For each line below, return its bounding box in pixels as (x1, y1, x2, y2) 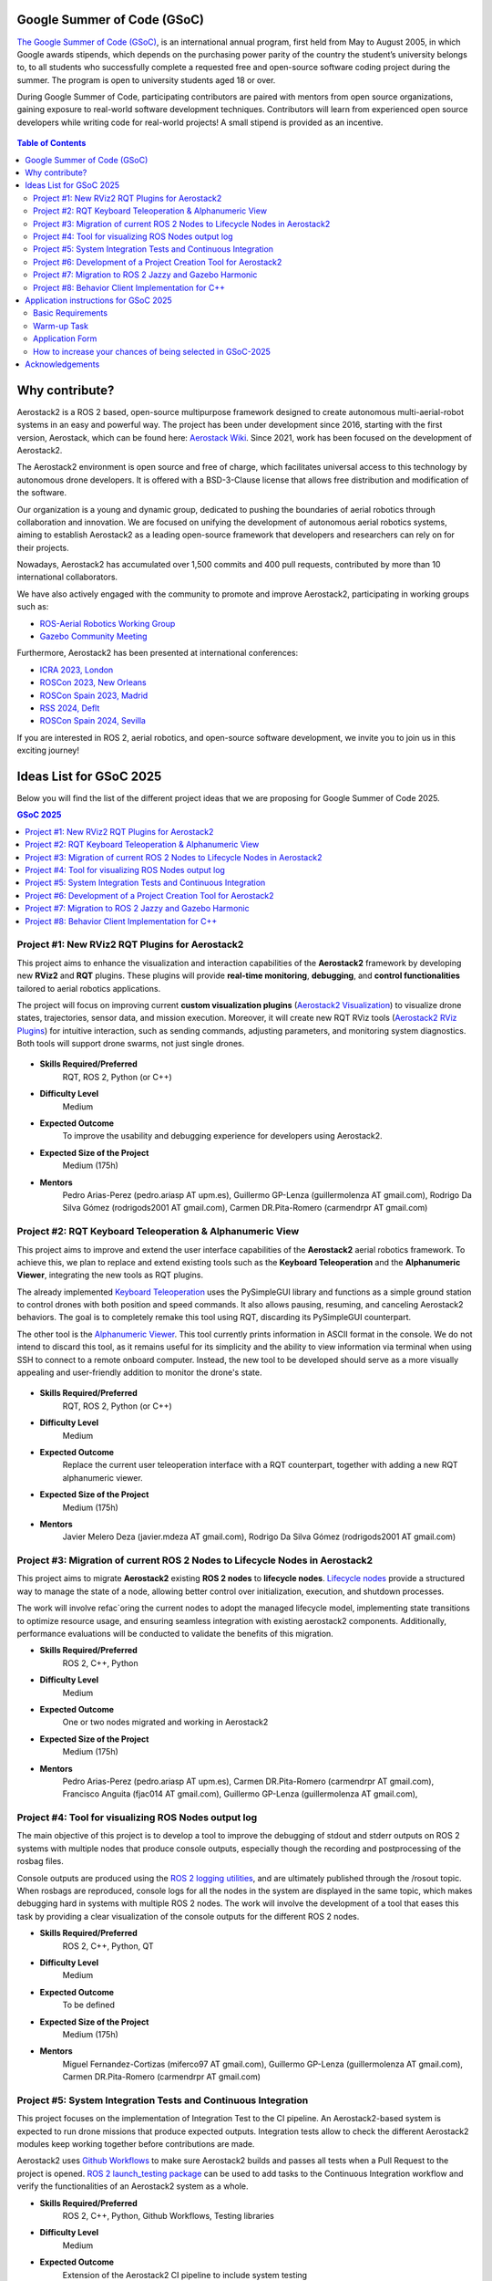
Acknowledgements (25, 359, 100, 370)
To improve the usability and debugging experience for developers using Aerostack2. (62, 1130, 383, 1141)
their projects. (16, 542, 70, 553)
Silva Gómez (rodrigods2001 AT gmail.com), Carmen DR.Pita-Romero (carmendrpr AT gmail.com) (62, 1203, 428, 1213)
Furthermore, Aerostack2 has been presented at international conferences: (16, 648, 299, 659)
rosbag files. (16, 1856, 64, 1867)
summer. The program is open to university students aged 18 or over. (16, 74, 276, 86)
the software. (16, 487, 67, 498)
